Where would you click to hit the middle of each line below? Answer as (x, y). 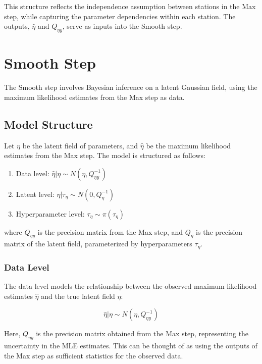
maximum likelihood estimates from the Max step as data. (94, 97)
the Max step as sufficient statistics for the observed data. (94, 355)
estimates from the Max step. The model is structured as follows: (105, 155)
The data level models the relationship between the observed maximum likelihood (130, 286)
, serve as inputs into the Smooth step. (122, 26)
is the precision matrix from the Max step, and (110, 231)
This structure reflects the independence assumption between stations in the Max (130, 6)
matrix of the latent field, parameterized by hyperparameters (98, 244)
